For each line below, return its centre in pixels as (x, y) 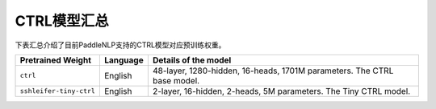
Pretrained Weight (56, 60)
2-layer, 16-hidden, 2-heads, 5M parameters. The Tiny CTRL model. (281, 91)
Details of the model (192, 60)
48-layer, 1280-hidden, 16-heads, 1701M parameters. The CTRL (273, 71)
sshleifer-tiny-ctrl (58, 91)
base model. (176, 80)
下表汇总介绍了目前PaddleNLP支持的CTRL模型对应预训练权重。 (120, 45)
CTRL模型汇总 (62, 21)
